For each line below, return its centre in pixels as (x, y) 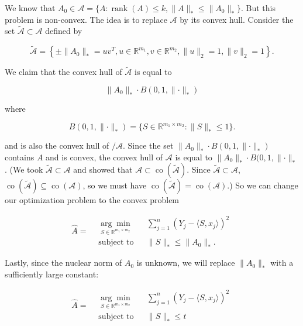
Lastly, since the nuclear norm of (63, 262)
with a (282, 262)
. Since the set (148, 145)
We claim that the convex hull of (63, 72)
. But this (258, 8)
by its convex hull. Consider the (237, 19)
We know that (30, 8)
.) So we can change (263, 185)
